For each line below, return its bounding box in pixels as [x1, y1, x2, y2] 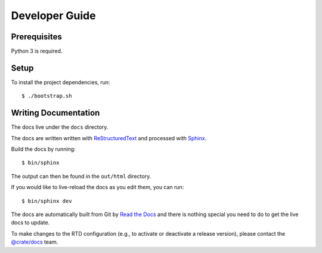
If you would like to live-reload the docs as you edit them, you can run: [11, 184, 184, 191]
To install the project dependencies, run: [11, 78, 110, 86]
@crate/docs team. [11, 239, 58, 246]
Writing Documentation [11, 108, 100, 118]
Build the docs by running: [11, 146, 76, 153]
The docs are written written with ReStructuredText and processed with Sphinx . [11, 134, 207, 141]
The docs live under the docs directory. [11, 124, 109, 131]
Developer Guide [11, 9, 96, 22]
